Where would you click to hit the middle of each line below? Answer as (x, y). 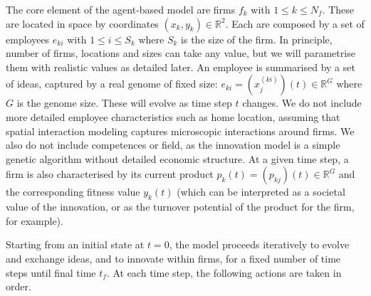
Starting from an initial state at (75, 244)
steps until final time (51, 272)
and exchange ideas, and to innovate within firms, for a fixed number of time (173, 258)
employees (28, 39)
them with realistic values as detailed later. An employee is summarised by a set (181, 67)
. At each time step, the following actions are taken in (224, 272)
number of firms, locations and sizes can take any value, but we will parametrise (181, 53)
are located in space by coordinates (82, 23)
